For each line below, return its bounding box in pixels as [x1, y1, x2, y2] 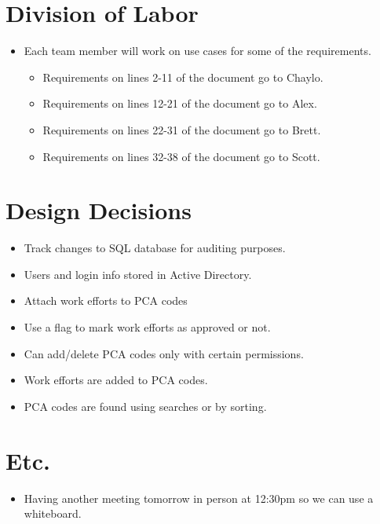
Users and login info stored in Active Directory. [24, 266, 252, 282]
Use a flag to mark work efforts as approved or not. [24, 319, 271, 335]
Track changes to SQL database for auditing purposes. [24, 240, 286, 256]
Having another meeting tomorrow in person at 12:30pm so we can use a [24, 489, 374, 506]
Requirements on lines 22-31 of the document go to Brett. [42, 121, 321, 137]
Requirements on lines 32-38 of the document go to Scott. [42, 148, 320, 164]
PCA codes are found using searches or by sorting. [24, 398, 267, 414]
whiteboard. [24, 505, 82, 522]
